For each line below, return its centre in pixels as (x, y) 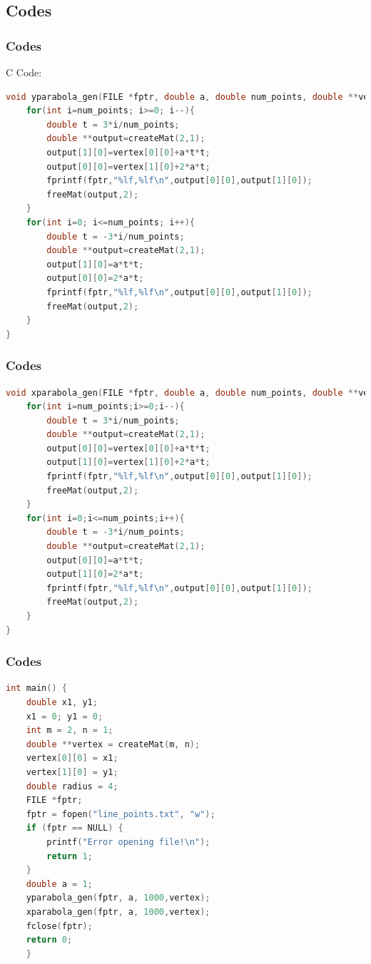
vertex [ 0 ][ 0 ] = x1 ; (72, 758)
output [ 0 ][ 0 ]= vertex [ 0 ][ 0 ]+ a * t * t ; (128, 448)
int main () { (36, 688)
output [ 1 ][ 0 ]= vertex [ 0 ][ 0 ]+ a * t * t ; (128, 152)
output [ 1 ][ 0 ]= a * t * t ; (95, 264)
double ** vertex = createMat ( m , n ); (113, 744)
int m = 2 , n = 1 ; (70, 730)
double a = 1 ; (59, 884)
